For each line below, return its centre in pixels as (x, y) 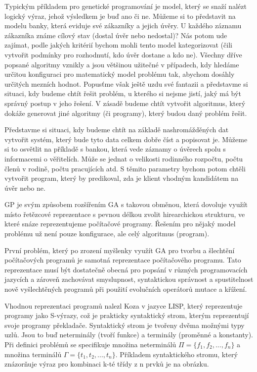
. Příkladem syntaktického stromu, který (176, 354)
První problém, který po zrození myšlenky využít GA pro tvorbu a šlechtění (120, 250)
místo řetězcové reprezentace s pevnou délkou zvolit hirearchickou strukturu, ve (125, 214)
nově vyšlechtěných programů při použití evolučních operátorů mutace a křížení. (126, 289)
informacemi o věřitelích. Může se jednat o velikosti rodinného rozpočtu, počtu (124, 158)
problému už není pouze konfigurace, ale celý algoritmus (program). (107, 234)
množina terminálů (33, 354)
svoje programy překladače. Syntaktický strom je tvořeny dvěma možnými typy (125, 325)
